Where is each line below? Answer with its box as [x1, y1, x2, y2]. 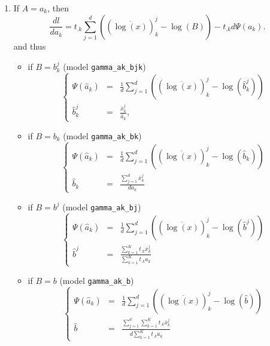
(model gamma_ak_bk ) [63, 129, 142, 142]
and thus [13, 39, 46, 52]
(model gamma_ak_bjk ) [63, 60, 146, 72]
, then [47, 2, 69, 14]
